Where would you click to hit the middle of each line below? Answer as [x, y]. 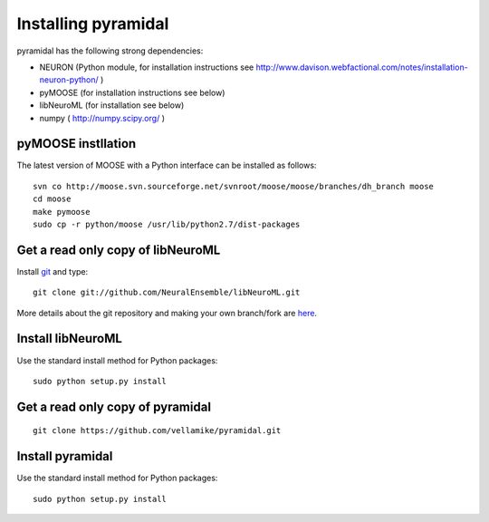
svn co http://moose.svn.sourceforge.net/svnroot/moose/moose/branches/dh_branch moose [234, 186]
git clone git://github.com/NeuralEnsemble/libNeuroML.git [167, 293]
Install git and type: [53, 271]
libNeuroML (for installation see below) [112, 105]
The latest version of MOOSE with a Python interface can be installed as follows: [167, 165]
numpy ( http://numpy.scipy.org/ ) [102, 118]
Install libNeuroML [69, 338]
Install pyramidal [65, 456]
